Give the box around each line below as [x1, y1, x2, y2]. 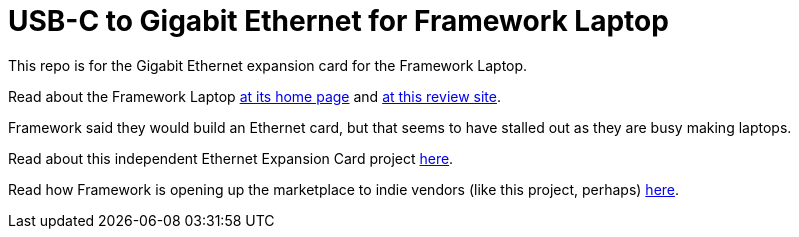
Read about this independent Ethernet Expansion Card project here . [8, 149, 454, 167]
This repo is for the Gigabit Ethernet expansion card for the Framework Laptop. [8, 56, 528, 74]
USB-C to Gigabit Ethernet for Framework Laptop [8, 4, 669, 38]
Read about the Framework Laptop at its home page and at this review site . [8, 87, 502, 105]
